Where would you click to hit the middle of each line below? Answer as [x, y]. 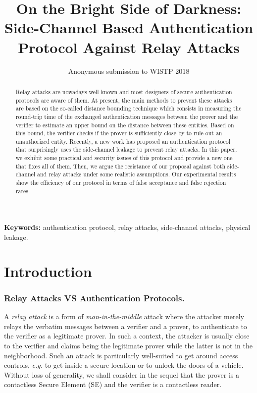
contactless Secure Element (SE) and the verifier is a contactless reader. [113, 384]
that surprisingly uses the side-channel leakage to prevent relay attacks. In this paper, [126, 149]
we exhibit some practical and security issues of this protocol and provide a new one [124, 158]
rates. [23, 191]
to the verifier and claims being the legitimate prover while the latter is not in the [128, 345]
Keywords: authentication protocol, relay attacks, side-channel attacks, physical [127, 227]
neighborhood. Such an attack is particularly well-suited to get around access [121, 355]
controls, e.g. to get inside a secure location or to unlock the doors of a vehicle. [124, 365]
